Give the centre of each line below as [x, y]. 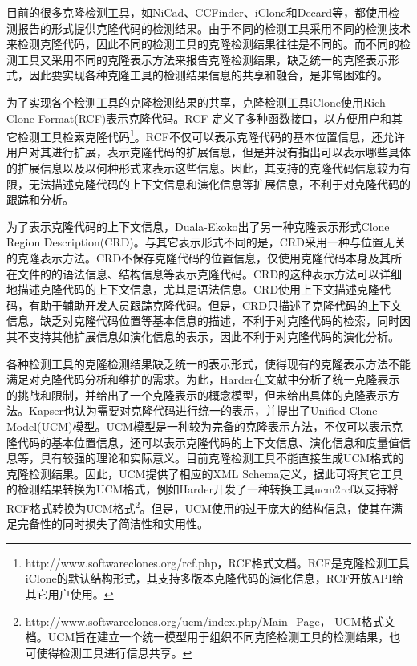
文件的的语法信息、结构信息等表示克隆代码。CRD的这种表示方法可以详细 [210, 273]
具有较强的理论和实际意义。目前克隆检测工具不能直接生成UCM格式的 [222, 458]
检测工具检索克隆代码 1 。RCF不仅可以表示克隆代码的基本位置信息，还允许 [211, 135]
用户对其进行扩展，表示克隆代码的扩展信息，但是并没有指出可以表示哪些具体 [208, 152]
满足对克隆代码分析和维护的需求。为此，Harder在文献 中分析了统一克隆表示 [203, 379]
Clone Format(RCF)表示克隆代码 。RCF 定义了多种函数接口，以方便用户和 [199, 118]
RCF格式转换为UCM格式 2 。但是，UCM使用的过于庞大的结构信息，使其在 [199, 506]
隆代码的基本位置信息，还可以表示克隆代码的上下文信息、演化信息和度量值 [203, 442]
